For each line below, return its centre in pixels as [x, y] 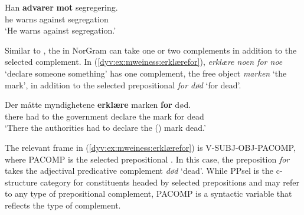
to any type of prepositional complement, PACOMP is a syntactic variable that [148, 193]
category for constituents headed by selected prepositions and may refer [170, 182]
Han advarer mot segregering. [61, 7]
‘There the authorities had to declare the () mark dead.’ [105, 128]
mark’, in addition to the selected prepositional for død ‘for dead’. [123, 85]
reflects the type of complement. [63, 205]
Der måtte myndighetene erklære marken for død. [98, 105]
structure [21, 182]
